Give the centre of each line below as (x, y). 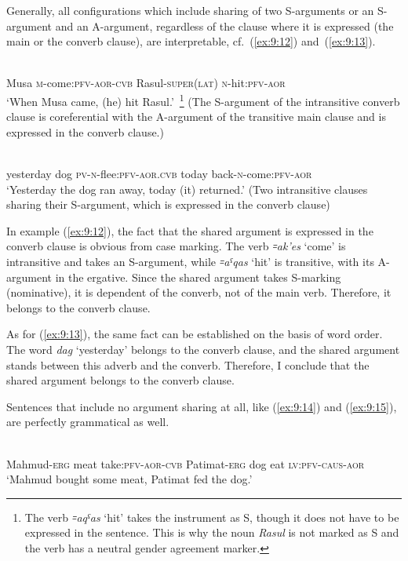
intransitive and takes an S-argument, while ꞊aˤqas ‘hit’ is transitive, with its (190, 261)
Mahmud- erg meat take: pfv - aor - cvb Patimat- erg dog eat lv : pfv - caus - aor (186, 463)
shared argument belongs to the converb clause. (120, 380)
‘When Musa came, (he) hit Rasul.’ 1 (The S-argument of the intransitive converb (203, 100)
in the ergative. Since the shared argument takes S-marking (198, 277)
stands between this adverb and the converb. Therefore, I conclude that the (188, 364)
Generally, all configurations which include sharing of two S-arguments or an (190, 10)
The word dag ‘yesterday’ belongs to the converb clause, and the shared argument (203, 349)
